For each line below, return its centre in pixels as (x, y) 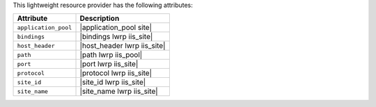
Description (100, 19)
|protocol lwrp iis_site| (116, 73)
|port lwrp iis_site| (109, 64)
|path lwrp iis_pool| (111, 55)
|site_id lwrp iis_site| (113, 82)
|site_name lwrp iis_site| (119, 92)
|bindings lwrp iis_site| (116, 37)
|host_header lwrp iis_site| (123, 46)
